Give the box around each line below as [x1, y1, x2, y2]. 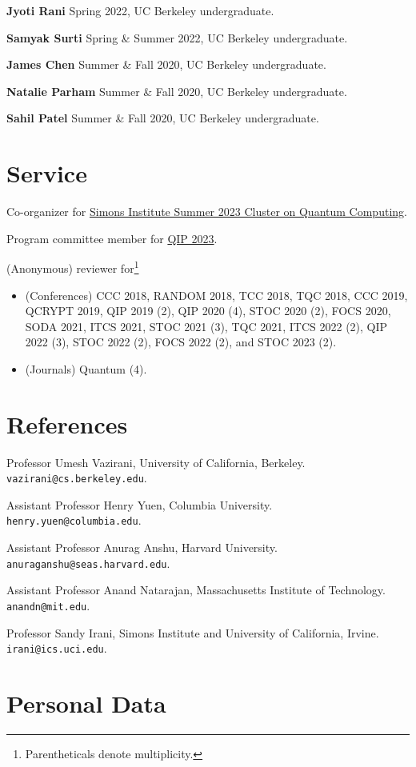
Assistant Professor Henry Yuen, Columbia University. [6, 496, 273, 513]
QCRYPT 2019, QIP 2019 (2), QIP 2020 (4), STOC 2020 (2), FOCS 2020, [25, 302, 391, 319]
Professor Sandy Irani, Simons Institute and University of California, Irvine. [6, 624, 379, 641]
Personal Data [6, 687, 166, 720]
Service [6, 157, 87, 190]
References [6, 407, 128, 440]
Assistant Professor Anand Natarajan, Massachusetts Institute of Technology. [6, 581, 386, 598]
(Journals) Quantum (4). [25, 360, 147, 377]
